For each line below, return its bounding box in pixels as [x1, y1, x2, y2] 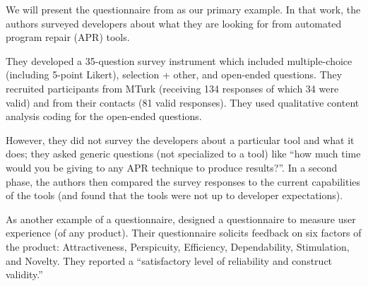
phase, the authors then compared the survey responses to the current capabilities [6, 174, 361, 189]
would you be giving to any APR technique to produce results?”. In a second [6, 160, 338, 174]
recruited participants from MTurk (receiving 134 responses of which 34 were [6, 81, 339, 95]
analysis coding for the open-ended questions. [6, 109, 202, 124]
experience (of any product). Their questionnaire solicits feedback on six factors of [6, 225, 362, 240]
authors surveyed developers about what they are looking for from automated [6, 16, 342, 30]
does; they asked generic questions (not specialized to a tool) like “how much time [6, 146, 361, 161]
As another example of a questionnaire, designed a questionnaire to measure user [6, 211, 356, 226]
